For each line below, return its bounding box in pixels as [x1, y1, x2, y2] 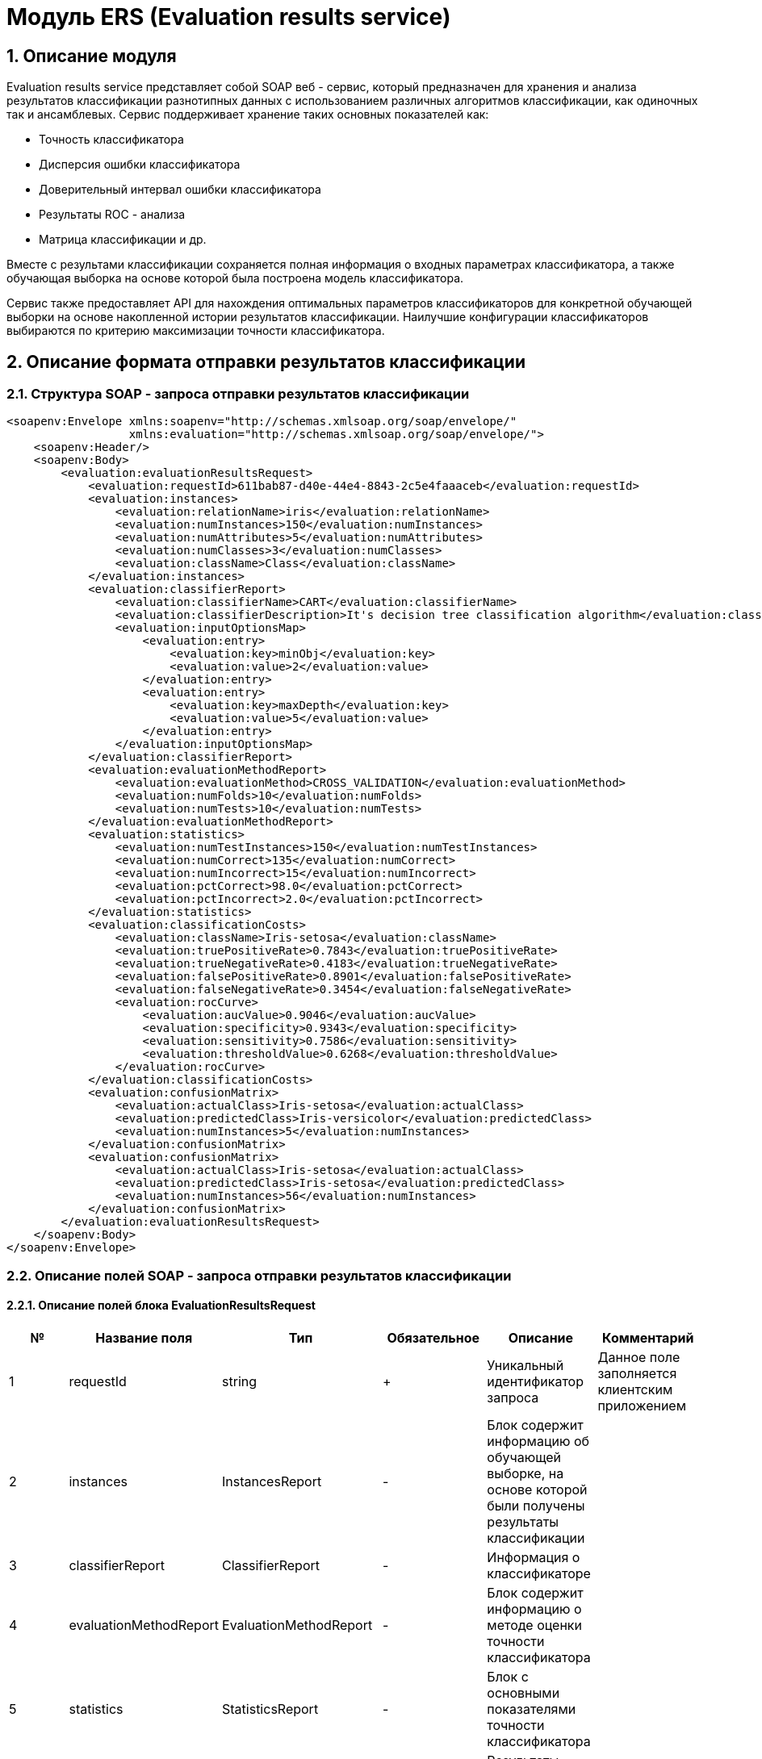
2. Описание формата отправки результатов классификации [6, 351, 525, 372]
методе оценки [487, 1616, 582, 1633]
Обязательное [387, 1329, 480, 1346]
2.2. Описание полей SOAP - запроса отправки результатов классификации [6, 1267, 512, 1284]
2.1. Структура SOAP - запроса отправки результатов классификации [6, 386, 470, 403]
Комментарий [602, 1329, 694, 1346]
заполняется [597, 1364, 677, 1381]
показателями [487, 1700, 576, 1717]
